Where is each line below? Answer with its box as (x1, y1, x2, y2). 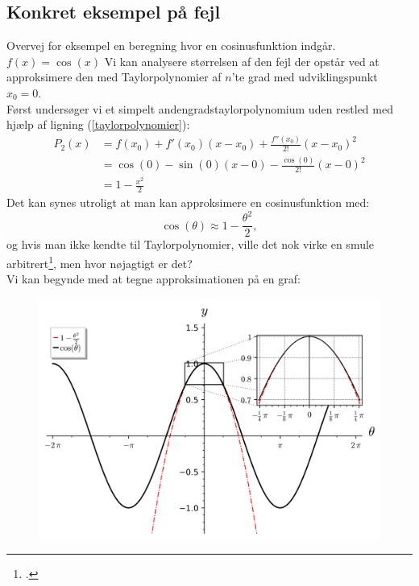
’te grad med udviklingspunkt (231, 68, 378, 85)
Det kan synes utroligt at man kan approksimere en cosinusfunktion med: (6, 194, 370, 211)
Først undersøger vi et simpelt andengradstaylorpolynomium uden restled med (6, 100, 393, 117)
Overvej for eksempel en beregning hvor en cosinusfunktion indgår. (6, 37, 336, 54)
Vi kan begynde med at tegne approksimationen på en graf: (6, 270, 301, 287)
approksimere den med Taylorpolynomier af (6, 68, 222, 85)
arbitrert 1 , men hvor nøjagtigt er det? (6, 252, 193, 271)
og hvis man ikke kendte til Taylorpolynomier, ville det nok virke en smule (6, 236, 375, 253)
